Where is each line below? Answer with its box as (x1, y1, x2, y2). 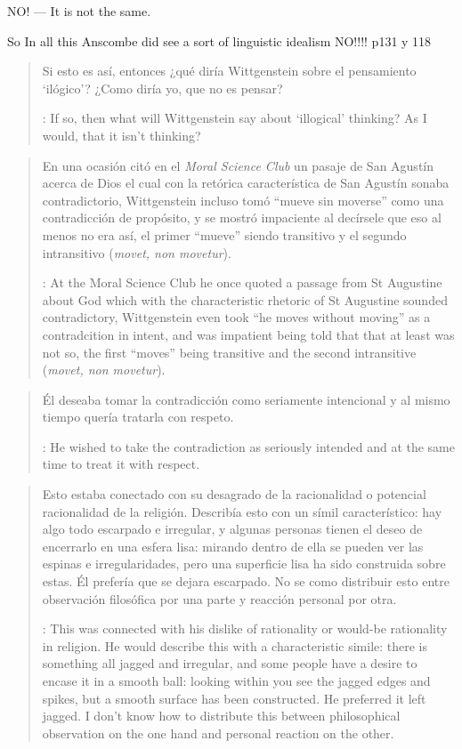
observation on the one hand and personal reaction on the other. (42, 723, 394, 742)
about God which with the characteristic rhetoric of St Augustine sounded (42, 290, 448, 309)
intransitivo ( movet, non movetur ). (42, 243, 231, 262)
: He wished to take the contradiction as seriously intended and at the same (42, 437, 455, 455)
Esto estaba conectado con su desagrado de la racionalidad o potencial (42, 485, 426, 503)
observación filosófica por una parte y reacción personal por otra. (42, 589, 397, 608)
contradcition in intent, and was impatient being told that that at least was (42, 325, 455, 343)
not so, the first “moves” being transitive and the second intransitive (42, 342, 417, 361)
